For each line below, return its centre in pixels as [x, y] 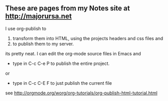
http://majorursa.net [39, 16]
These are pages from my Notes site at [68, 8]
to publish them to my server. [43, 44]
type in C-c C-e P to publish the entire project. [61, 63]
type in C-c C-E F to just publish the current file [62, 83]
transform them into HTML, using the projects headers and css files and [88, 38]
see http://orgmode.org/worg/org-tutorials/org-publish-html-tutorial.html [81, 93]
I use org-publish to [26, 28]
